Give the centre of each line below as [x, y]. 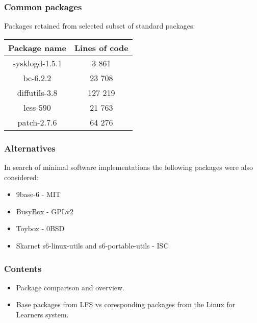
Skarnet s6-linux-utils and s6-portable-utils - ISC [92, 245]
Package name [37, 47]
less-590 [37, 107]
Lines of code [101, 47]
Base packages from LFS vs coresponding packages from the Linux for [126, 304]
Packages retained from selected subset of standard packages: [100, 26]
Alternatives [30, 148]
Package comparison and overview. [70, 287]
